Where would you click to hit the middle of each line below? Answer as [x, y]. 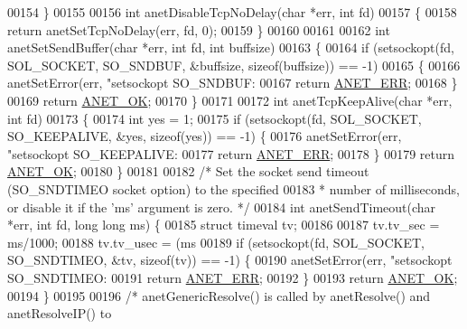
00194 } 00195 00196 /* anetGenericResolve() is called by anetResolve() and [219, 295]
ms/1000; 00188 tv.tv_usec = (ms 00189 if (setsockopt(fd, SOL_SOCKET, [216, 242]
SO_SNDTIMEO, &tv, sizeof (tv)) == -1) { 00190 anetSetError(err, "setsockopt [230, 260]
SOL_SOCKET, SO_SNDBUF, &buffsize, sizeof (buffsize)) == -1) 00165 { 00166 [234, 65]
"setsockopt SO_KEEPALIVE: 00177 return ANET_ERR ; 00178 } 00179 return [231, 153]
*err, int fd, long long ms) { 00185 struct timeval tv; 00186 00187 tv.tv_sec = [224, 225]
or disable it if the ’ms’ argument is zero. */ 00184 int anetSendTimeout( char [222, 207]
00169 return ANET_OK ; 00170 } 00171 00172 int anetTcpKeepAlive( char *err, [230, 100]
